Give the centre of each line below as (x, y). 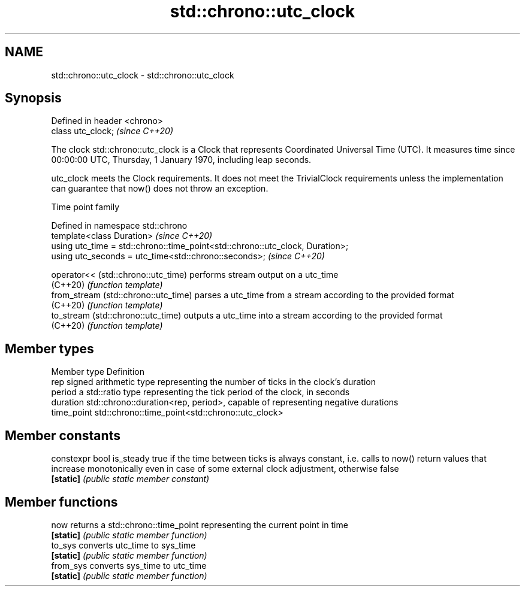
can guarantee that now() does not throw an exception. (160, 189)
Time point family (85, 207)
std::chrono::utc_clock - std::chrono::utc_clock (143, 75)
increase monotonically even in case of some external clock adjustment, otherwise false (225, 469)
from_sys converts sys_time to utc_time (129, 565)
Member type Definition (98, 372)
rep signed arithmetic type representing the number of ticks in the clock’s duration (213, 382)
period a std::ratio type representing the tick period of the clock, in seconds (200, 392)
